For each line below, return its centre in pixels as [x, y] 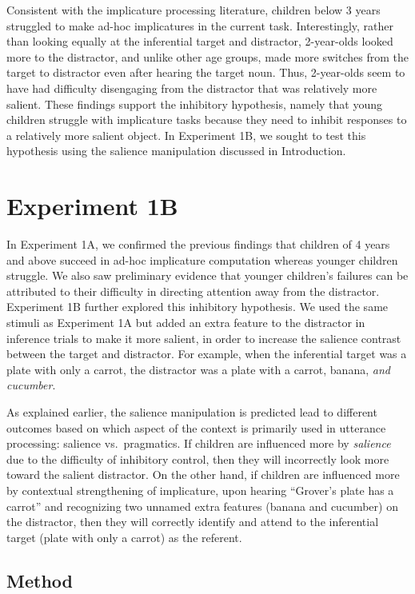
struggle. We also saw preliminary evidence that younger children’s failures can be [207, 275]
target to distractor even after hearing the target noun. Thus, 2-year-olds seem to [206, 72]
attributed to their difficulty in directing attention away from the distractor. [193, 291]
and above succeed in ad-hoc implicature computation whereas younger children [202, 259]
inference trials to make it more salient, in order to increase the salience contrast [204, 338]
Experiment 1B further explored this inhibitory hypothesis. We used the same [198, 307]
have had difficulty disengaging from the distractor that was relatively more [192, 88]
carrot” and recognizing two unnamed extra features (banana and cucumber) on [202, 506]
